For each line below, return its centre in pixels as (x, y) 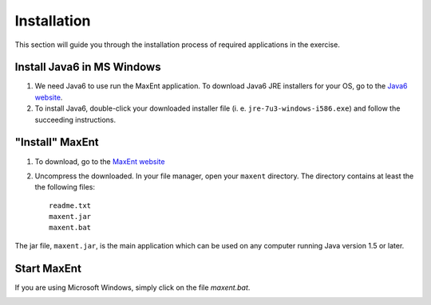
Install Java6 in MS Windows (88, 67)
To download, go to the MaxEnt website (100, 161)
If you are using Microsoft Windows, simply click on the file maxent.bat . (132, 287)
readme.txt (70, 205)
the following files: (65, 187)
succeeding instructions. (75, 119)
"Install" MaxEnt (57, 142)
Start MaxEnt (48, 268)
